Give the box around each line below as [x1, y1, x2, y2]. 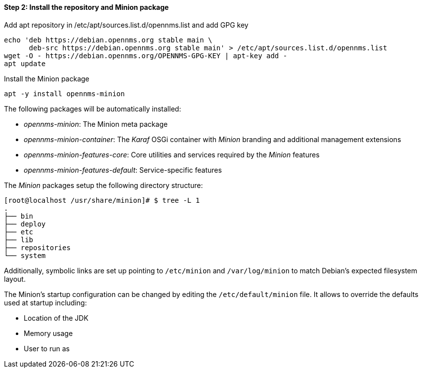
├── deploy [4, 220, 46, 228]
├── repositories [4, 243, 71, 252]
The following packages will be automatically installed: [4, 104, 181, 113]
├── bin [4, 212, 34, 220]
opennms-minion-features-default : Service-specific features [24, 165, 222, 174]
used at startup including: [4, 298, 87, 307]
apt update [4, 59, 46, 68]
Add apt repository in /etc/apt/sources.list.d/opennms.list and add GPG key [4, 20, 249, 29]
